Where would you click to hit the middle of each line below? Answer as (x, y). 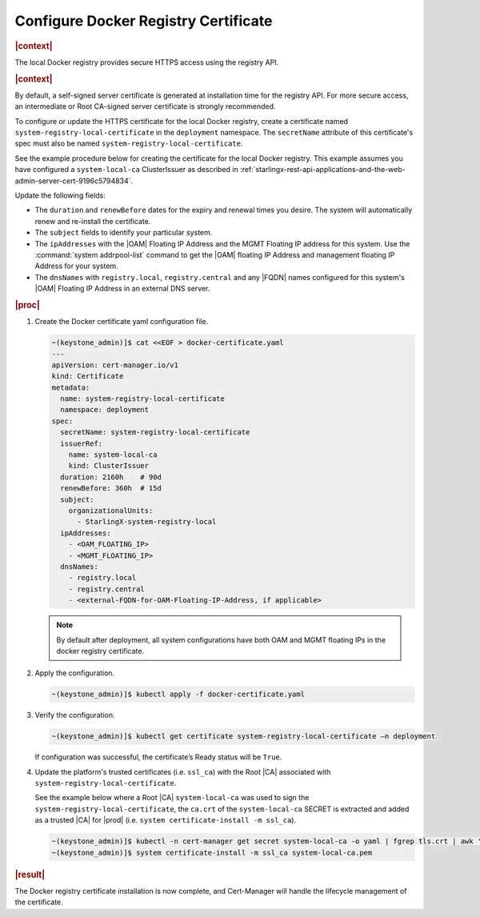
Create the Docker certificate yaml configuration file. (122, 322)
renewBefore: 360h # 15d (111, 489)
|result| (30, 875)
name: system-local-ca (113, 455)
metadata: (71, 387)
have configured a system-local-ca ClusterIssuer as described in (127, 170)
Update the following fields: (60, 195)
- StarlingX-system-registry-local (147, 522)
